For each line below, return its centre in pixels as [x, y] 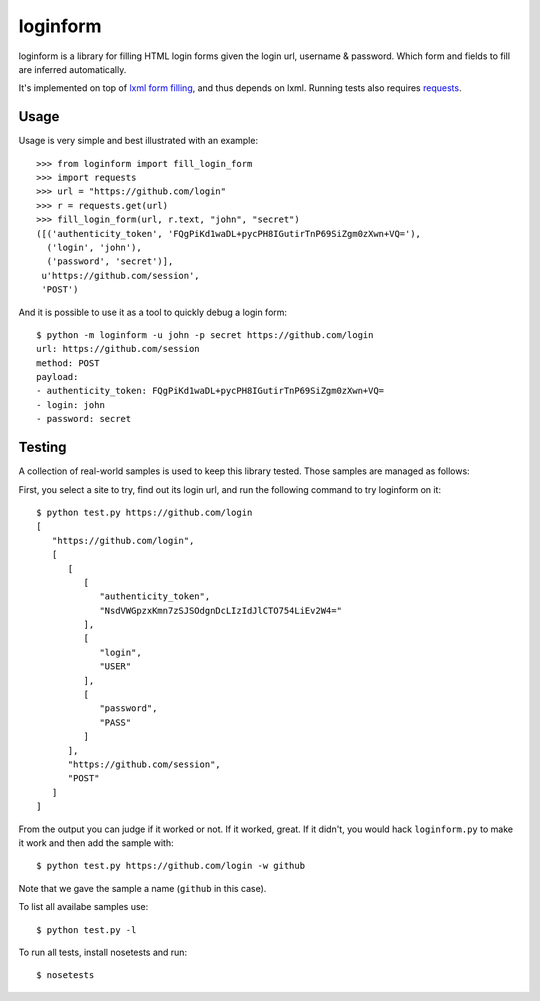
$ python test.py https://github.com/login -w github [170, 866]
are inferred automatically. [72, 69]
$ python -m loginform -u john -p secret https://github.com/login [205, 334]
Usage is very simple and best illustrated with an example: [138, 141]
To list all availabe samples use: [83, 907]
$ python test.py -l [86, 929]
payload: [57, 377]
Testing [42, 447]
